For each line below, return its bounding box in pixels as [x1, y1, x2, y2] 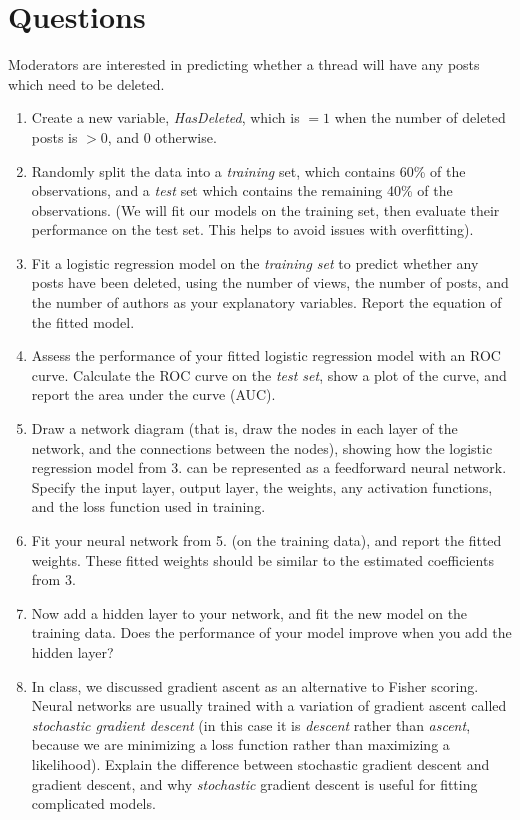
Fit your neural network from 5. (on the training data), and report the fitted [31, 530, 502, 550]
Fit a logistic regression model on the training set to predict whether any [31, 252, 479, 273]
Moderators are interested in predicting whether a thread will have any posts [8, 54, 480, 75]
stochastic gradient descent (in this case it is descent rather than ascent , [31, 714, 471, 735]
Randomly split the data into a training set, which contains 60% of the [31, 160, 466, 181]
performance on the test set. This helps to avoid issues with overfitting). [31, 219, 474, 240]
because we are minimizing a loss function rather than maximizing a [31, 734, 450, 755]
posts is [31, 126, 78, 147]
